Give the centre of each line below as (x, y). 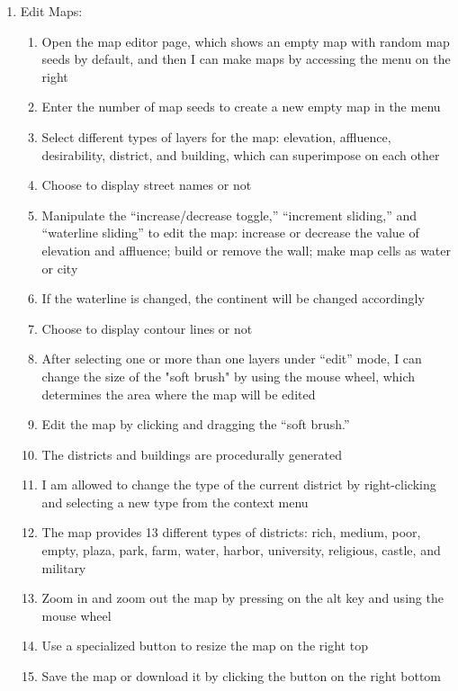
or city (60, 268)
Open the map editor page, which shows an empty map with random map (246, 41)
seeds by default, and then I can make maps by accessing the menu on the (246, 59)
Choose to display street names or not (147, 185)
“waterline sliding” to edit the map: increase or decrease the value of (230, 233)
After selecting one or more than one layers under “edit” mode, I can (232, 359)
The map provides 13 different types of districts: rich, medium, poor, (231, 532)
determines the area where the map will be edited (179, 394)
